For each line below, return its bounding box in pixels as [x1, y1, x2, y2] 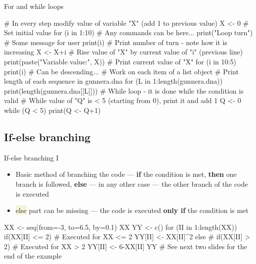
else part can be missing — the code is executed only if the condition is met [15, 205, 249, 215]
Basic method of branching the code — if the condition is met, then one [15, 169, 237, 179]
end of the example [4, 251, 62, 261]
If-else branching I [4, 152, 59, 162]
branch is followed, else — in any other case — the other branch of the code [15, 178, 248, 189]
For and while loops [4, 1, 64, 11]
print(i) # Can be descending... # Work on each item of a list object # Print [4, 66, 239, 76]
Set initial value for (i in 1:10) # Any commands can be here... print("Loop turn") [4, 27, 253, 38]
